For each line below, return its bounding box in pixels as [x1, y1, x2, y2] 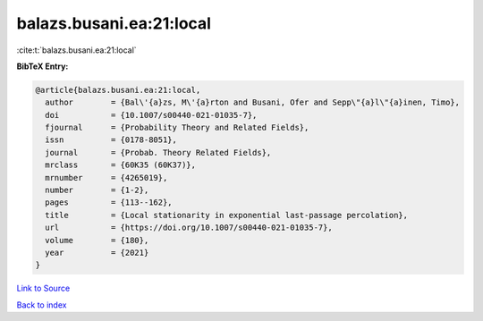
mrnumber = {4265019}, [45, 173, 168, 182]
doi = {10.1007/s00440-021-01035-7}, [45, 110, 258, 120]
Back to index [16, 300, 67, 310]
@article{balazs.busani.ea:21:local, [35, 85, 201, 95]
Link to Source [16, 283, 71, 294]
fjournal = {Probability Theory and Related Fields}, [45, 122, 309, 133]
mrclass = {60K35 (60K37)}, [45, 160, 197, 170]
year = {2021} [45, 248, 149, 258]
